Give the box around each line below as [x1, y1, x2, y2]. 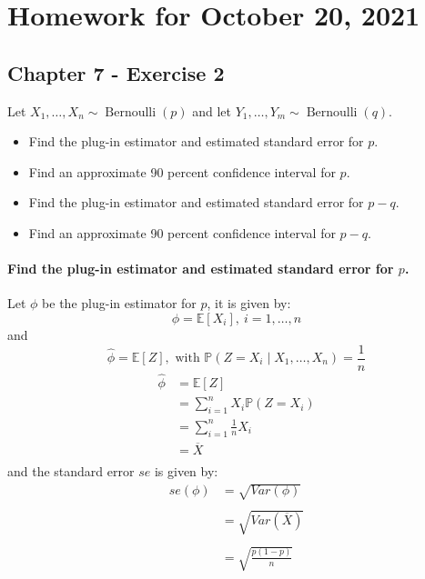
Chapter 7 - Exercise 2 [7, 58, 225, 86]
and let [192, 101, 231, 120]
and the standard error [7, 461, 135, 480]
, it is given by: [207, 294, 291, 313]
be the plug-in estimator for [42, 294, 197, 313]
